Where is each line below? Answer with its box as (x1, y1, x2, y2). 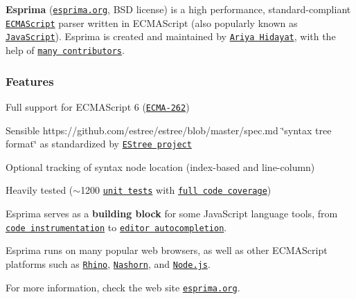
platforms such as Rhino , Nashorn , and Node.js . (6, 256, 211, 271)
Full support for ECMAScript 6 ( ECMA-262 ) (6, 99, 190, 114)
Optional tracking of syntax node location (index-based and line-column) (6, 159, 315, 174)
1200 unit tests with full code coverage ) (80, 183, 272, 197)
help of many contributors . (6, 42, 125, 57)
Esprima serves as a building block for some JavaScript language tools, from (6, 206, 338, 220)
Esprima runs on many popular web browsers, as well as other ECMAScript (6, 243, 328, 257)
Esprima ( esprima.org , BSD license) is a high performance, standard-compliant (6, 2, 351, 16)
